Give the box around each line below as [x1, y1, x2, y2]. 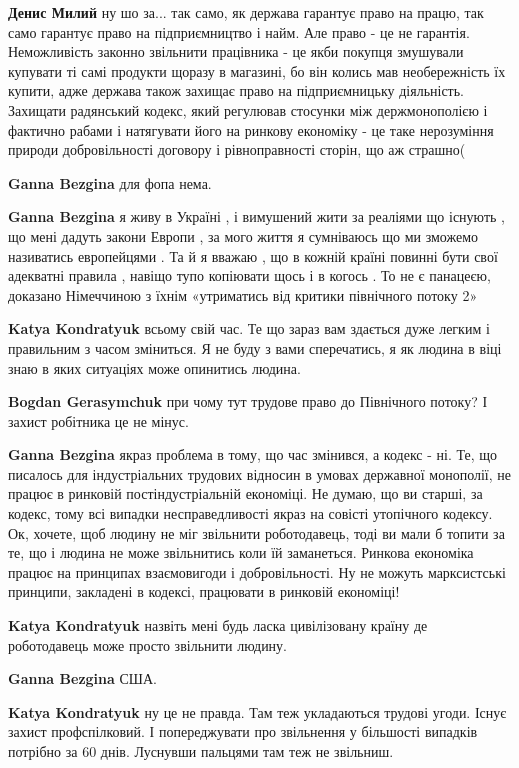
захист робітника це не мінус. [8, 410, 189, 431]
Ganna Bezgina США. [8, 668, 157, 689]
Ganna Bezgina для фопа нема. [8, 172, 212, 193]
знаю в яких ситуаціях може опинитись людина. [8, 357, 301, 378]
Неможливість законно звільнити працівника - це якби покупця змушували [8, 41, 464, 62]
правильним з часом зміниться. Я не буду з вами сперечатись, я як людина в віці [8, 337, 502, 358]
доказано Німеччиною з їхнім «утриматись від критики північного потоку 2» [8, 284, 478, 305]
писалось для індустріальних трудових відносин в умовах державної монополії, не [8, 463, 512, 484]
